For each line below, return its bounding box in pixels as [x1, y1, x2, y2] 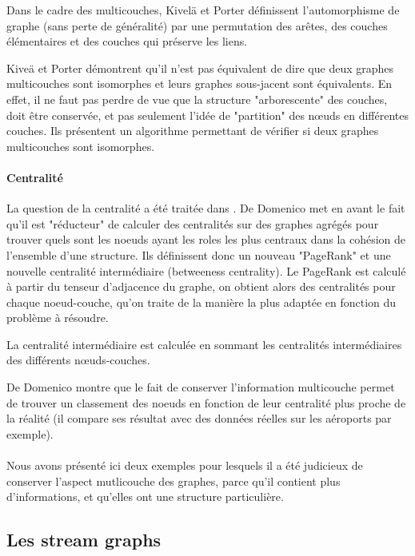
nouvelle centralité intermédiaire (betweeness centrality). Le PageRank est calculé [6, 262, 406, 279]
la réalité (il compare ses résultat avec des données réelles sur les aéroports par [6, 410, 392, 427]
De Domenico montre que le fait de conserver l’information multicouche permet [6, 379, 395, 395]
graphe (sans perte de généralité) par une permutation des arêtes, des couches [6, 17, 388, 34]
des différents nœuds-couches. [6, 351, 150, 368]
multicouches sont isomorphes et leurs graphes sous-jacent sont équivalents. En [6, 75, 393, 92]
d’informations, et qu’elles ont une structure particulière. [6, 488, 284, 505]
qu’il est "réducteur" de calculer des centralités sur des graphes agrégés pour [6, 215, 379, 232]
